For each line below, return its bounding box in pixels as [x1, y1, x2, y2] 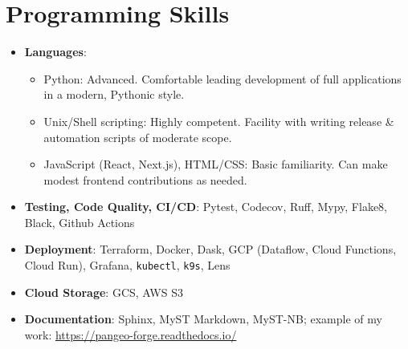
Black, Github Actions [24, 213, 135, 230]
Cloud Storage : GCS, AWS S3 [24, 283, 183, 300]
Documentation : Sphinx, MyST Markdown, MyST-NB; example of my [24, 310, 382, 327]
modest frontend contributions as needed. [43, 171, 247, 188]
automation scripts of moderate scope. [43, 128, 232, 145]
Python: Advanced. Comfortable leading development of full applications [43, 70, 402, 87]
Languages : [24, 43, 87, 60]
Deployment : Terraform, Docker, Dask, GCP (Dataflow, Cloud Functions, [24, 241, 397, 258]
